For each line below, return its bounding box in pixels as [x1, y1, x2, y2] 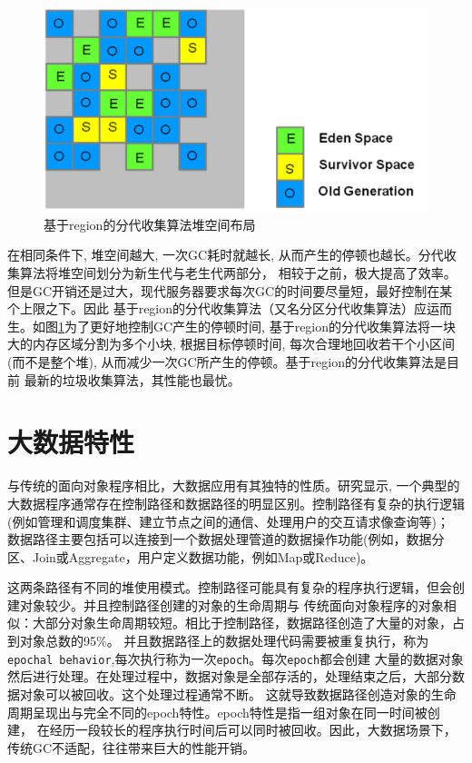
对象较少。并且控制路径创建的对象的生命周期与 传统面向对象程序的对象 [19, 595, 444, 614]
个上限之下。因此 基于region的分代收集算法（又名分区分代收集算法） [7, 299, 415, 318]
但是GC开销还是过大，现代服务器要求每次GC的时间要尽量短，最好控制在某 [7, 281, 453, 300]
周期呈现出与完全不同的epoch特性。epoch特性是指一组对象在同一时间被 [7, 702, 428, 721]
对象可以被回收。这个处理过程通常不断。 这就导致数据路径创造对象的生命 [19, 684, 457, 703]
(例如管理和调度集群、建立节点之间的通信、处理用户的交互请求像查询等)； [7, 511, 449, 530]
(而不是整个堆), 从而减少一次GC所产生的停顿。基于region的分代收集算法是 [7, 352, 447, 371]
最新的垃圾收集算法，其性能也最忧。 [24, 370, 241, 389]
